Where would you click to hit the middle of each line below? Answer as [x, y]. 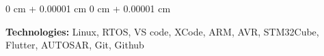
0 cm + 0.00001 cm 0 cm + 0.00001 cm [88, 8]
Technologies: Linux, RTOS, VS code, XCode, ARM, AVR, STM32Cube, [162, 31]
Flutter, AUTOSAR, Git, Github [75, 45]
